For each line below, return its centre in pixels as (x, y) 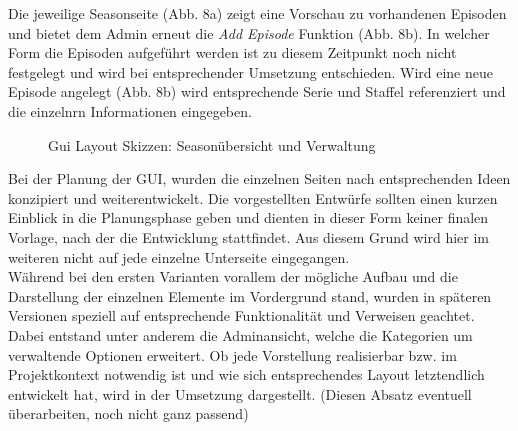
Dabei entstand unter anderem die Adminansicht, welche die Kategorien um (240, 334)
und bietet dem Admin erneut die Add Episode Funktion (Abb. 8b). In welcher (249, 32)
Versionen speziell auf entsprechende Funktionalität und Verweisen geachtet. (241, 315)
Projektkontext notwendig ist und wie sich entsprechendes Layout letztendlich (246, 374)
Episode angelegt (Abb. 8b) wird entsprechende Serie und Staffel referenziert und (257, 91)
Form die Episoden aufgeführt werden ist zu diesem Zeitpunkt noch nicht (232, 52)
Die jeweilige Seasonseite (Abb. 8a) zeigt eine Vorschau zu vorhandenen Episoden (257, 13)
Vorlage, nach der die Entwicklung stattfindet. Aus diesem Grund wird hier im (249, 236)
